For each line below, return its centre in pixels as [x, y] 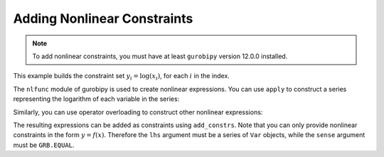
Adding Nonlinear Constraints [103, 18]
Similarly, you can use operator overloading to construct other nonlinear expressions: [138, 112]
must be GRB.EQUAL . [44, 145]
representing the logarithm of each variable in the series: [96, 99]
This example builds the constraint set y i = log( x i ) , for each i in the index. [122, 77]
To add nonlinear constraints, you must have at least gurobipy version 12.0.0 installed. [160, 56]
